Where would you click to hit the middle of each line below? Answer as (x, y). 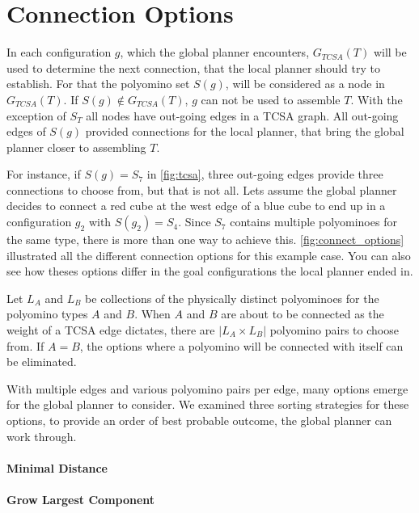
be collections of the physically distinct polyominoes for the (232, 298)
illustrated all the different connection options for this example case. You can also (209, 255)
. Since (195, 222)
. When (152, 314)
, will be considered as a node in (305, 84)
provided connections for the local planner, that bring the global (245, 131)
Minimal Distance (57, 467)
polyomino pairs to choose (334, 330)
